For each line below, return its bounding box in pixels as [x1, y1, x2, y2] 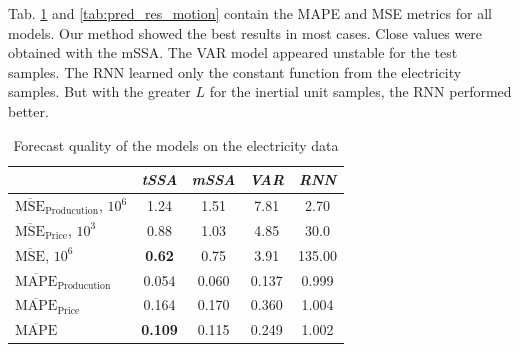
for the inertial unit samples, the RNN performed [209, 81, 512, 102]
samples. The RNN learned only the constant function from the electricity [8, 61, 462, 82]
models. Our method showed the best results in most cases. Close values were [8, 22, 483, 43]
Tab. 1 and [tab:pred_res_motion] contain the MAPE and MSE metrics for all [8, 3, 492, 23]
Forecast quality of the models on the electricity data [13, 134, 339, 155]
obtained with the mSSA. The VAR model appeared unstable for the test [8, 42, 458, 63]
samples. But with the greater [8, 81, 191, 102]
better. [8, 100, 49, 121]
